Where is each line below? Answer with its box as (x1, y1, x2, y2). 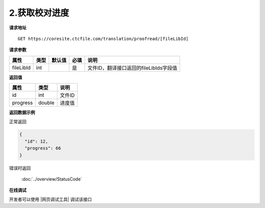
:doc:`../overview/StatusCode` (21, 176, 82, 182)
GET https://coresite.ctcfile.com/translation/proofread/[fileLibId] (18, 36, 189, 41)
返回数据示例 (9, 110, 35, 116)
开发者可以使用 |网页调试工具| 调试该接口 (9, 196, 92, 202)
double (38, 99, 54, 106)
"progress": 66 (25, 146, 61, 151)
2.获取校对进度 (9, 7, 69, 18)
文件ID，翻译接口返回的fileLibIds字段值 (87, 64, 178, 71)
